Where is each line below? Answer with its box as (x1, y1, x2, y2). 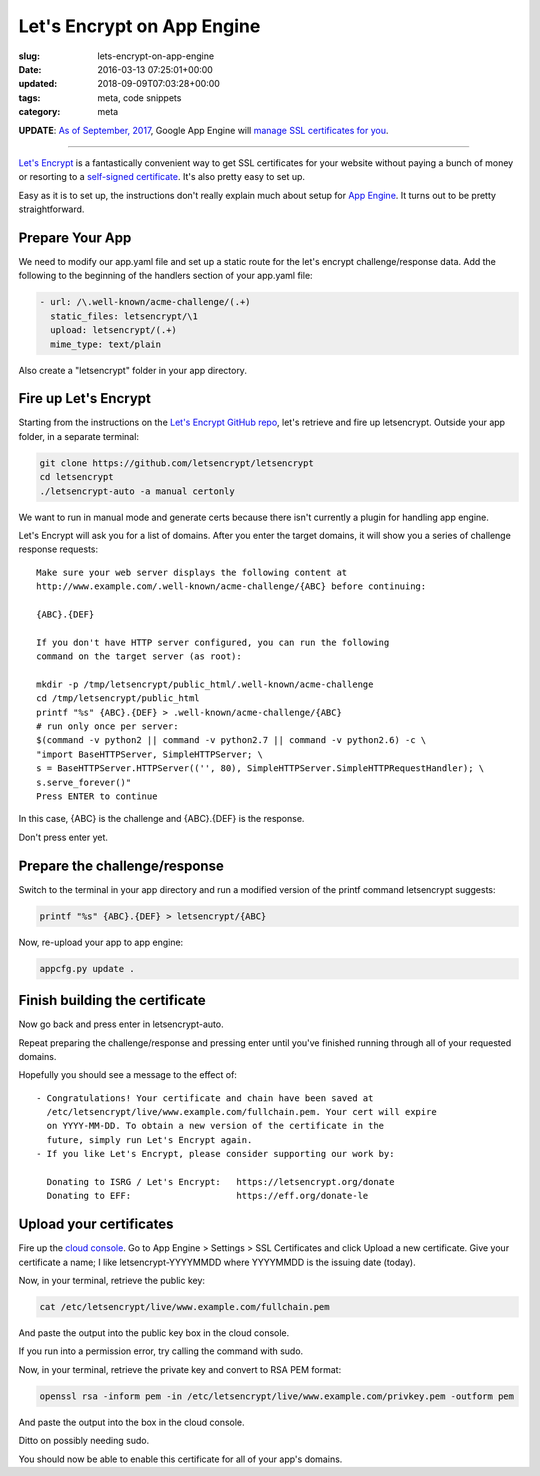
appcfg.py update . (39, 963, 135, 974)
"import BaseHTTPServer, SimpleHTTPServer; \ (36, 748, 264, 760)
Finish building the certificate (18, 992, 207, 1009)
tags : (18, 91, 41, 104)
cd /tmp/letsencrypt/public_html (36, 693, 200, 704)
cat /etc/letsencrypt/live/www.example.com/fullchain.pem (39, 1301, 330, 1313)
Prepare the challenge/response (18, 857, 224, 874)
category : (18, 106, 61, 118)
